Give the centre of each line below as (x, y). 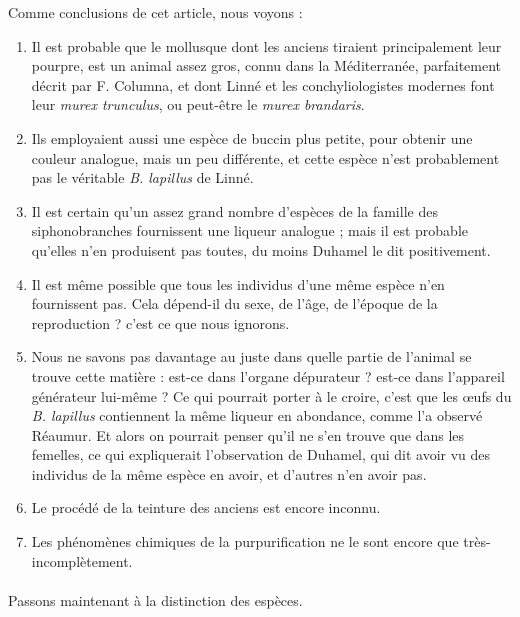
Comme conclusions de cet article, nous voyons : (155, 12)
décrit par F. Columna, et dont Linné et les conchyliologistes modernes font (263, 84)
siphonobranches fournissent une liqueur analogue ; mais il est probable (250, 230)
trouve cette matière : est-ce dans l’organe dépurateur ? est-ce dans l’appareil (268, 375)
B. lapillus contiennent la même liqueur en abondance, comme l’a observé (257, 415)
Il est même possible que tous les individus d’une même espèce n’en (238, 283)
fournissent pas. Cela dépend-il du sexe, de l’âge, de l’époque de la (234, 303)
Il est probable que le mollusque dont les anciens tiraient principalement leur (266, 45)
